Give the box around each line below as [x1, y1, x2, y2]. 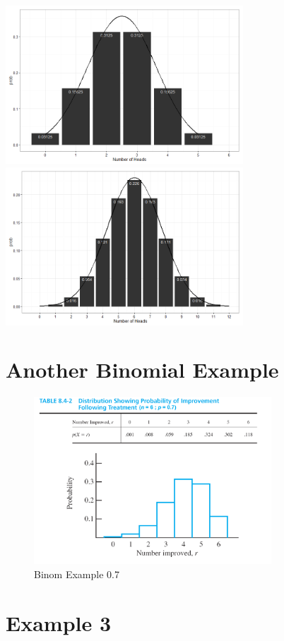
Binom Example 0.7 [34, 566, 119, 581]
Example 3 [6, 608, 112, 637]
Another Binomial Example [6, 355, 279, 384]
